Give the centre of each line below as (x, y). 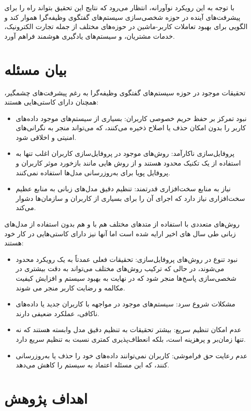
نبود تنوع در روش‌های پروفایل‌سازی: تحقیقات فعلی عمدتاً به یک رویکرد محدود (127, 259)
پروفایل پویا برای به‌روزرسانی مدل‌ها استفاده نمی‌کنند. (93, 172)
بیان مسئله (36, 69)
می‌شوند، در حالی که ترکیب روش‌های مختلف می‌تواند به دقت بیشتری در (120, 268)
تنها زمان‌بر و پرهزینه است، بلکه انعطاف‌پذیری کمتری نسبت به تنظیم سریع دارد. (131, 339)
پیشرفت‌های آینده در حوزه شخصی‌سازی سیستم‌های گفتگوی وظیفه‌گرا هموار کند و (122, 17)
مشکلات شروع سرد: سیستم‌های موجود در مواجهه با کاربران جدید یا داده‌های (125, 304)
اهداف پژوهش (46, 398)
